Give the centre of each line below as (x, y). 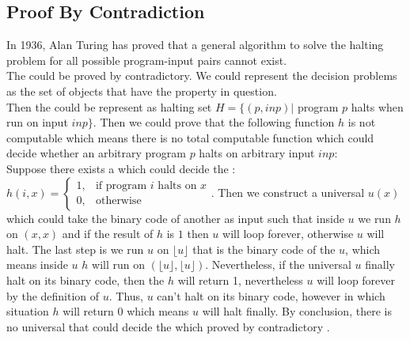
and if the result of (108, 234)
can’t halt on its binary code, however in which (271, 295)
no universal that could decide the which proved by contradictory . (168, 326)
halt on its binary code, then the (85, 280)
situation (28, 311)
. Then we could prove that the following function (214, 122)
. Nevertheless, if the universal (278, 264)
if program (121, 186)
